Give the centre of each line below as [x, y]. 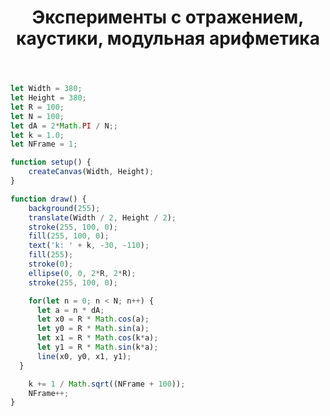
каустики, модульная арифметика [168, 38]
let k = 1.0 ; [37, 135]
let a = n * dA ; [70, 310]
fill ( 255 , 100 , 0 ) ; [69, 236]
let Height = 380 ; [48, 98]
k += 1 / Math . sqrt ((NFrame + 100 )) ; [107, 384]
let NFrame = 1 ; [44, 144]
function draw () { [48, 199]
